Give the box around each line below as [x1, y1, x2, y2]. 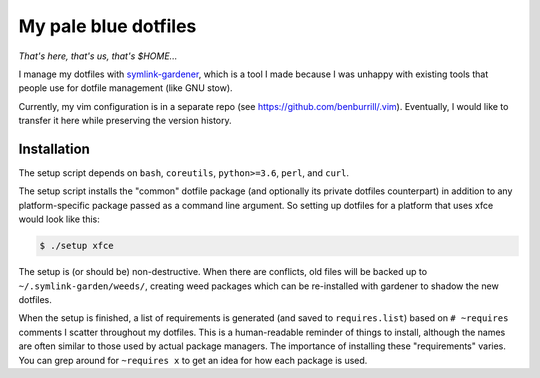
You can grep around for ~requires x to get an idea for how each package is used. [18, 354, 368, 366]
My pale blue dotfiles [18, 15, 197, 37]
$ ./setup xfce [39, 240, 114, 252]
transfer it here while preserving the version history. [18, 115, 232, 127]
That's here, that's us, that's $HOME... [18, 50, 178, 62]
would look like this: [18, 213, 100, 225]
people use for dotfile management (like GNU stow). [18, 82, 234, 94]
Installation [18, 140, 90, 157]
